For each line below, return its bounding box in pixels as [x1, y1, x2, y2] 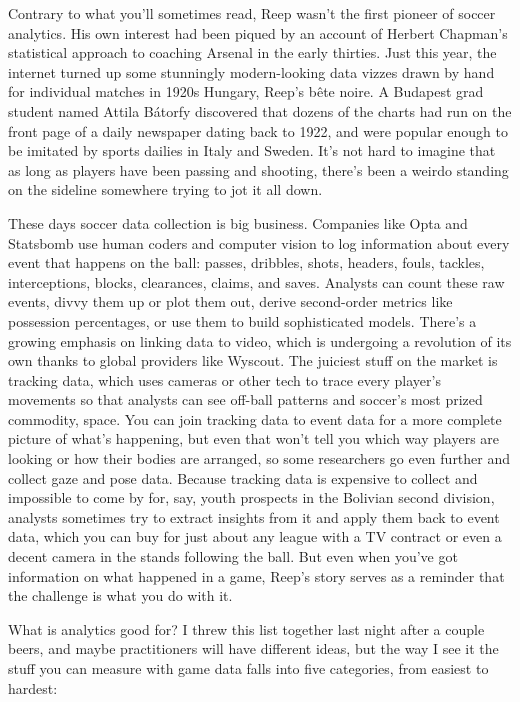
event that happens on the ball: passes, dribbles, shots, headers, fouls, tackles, [8, 252, 485, 273]
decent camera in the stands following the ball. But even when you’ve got [8, 546, 458, 567]
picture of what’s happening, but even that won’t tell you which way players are [8, 428, 500, 449]
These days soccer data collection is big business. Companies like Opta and [8, 212, 468, 233]
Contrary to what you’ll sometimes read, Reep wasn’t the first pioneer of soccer [8, 3, 496, 23]
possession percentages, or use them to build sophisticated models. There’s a [8, 310, 477, 331]
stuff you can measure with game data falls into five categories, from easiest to [8, 658, 489, 678]
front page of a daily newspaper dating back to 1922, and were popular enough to [8, 120, 508, 141]
